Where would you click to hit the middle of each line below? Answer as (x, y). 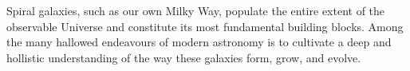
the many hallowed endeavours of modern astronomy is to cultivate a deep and (199, 42)
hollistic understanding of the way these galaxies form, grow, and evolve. (184, 57)
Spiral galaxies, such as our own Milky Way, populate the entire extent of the (196, 10)
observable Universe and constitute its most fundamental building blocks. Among (205, 26)
